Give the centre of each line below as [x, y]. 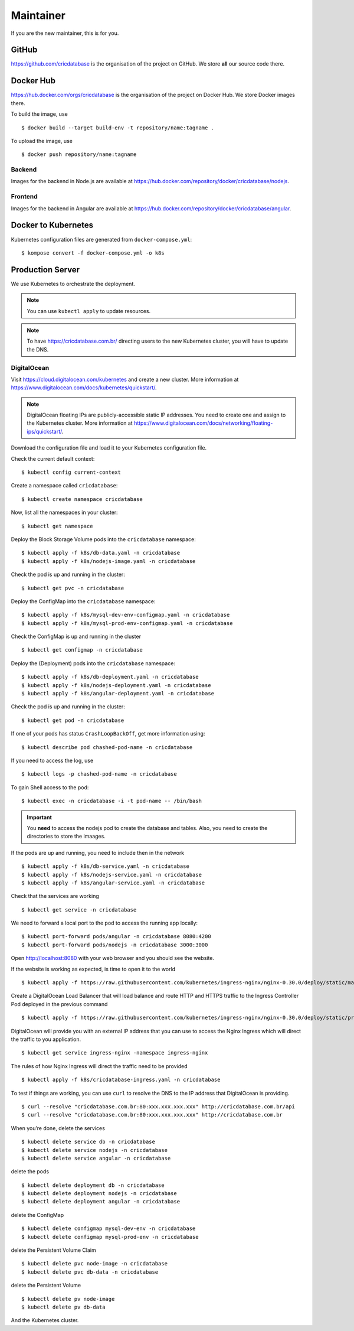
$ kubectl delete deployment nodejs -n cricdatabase [99, 1194]
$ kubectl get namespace [57, 526]
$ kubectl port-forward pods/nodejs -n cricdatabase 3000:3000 [115, 945]
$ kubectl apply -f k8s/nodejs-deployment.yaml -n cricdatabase [117, 685]
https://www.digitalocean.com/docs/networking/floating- [203, 423]
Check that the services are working [55, 896]
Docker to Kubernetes [52, 225]
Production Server [45, 270]
